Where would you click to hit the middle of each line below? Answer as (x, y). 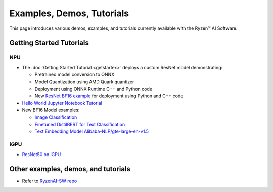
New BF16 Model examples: (51, 110)
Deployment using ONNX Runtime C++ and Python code (94, 89)
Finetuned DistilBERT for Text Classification (80, 124)
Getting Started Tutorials (49, 43)
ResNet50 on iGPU (41, 155)
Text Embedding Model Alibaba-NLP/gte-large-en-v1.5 (92, 131)
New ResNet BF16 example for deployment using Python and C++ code (109, 96)
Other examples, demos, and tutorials (70, 169)
